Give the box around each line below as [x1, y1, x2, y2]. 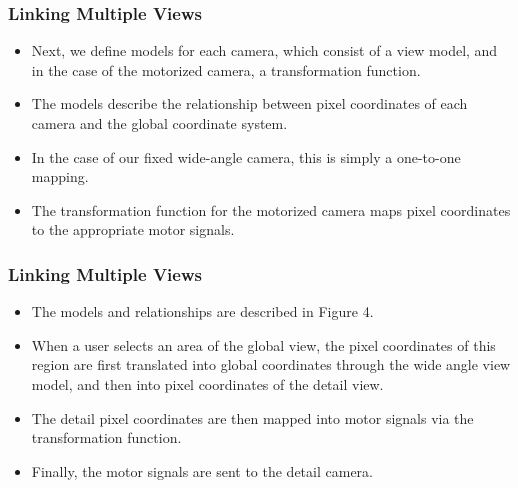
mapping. [31, 166, 89, 187]
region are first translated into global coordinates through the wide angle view [31, 354, 511, 375]
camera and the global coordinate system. [31, 113, 288, 133]
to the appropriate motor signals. [31, 219, 235, 240]
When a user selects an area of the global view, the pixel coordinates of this [31, 334, 496, 355]
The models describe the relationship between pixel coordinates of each [31, 93, 468, 114]
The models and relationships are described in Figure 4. [31, 301, 374, 322]
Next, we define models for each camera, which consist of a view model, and [31, 40, 498, 61]
